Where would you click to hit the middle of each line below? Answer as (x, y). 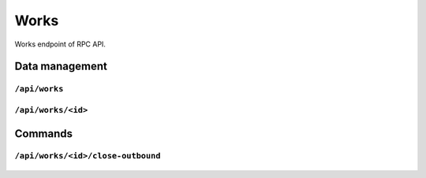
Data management (61, 67)
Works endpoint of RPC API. (60, 44)
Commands (44, 133)
